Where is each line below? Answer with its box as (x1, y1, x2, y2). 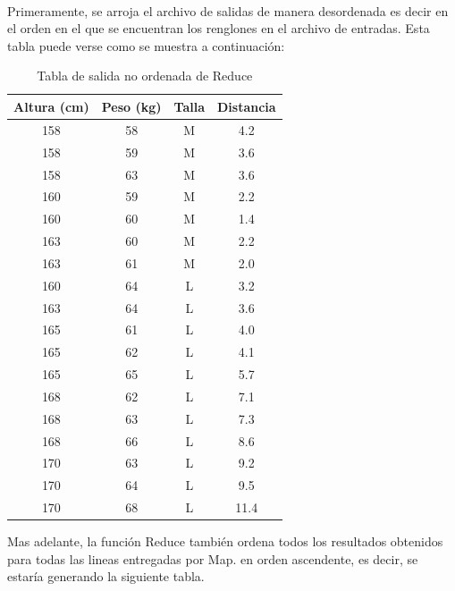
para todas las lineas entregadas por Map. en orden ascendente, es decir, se (7, 549, 418, 568)
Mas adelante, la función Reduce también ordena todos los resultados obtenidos (7, 532, 443, 551)
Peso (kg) (101, 97, 162, 115)
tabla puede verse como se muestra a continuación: (7, 36, 285, 55)
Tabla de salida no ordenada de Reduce (37, 66, 253, 85)
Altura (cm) (13, 97, 89, 115)
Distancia (216, 97, 276, 115)
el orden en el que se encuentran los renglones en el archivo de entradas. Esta (7, 19, 430, 38)
